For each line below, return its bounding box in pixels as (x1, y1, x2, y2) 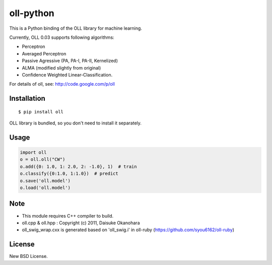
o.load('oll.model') (20, 185, 71, 191)
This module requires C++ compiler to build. (22, 213, 114, 219)
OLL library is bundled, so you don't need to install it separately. (9, 120, 142, 126)
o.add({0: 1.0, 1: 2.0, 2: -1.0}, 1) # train (20, 164, 137, 169)
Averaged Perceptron (22, 50, 66, 56)
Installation (9, 94, 45, 103)
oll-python (9, 8, 55, 19)
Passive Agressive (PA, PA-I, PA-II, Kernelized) (22, 58, 118, 64)
